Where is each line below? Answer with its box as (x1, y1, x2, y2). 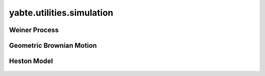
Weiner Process (9, 26, 59, 34)
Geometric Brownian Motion (9, 41, 97, 50)
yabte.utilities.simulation (9, 7, 114, 18)
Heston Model (9, 57, 53, 65)
